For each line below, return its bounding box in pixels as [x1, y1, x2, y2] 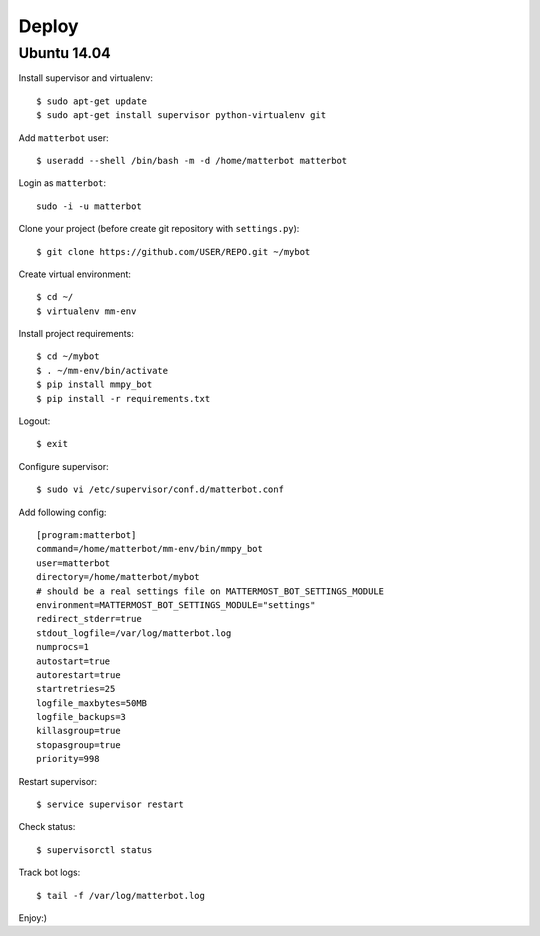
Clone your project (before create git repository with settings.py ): [18, 223, 300, 235]
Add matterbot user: [18, 131, 109, 144]
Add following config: [18, 506, 107, 518]
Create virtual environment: [18, 268, 132, 280]
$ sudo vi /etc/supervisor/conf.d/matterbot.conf [36, 484, 285, 495]
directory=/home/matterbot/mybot [36, 571, 200, 583]
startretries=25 [36, 683, 116, 695]
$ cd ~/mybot [36, 351, 100, 362]
